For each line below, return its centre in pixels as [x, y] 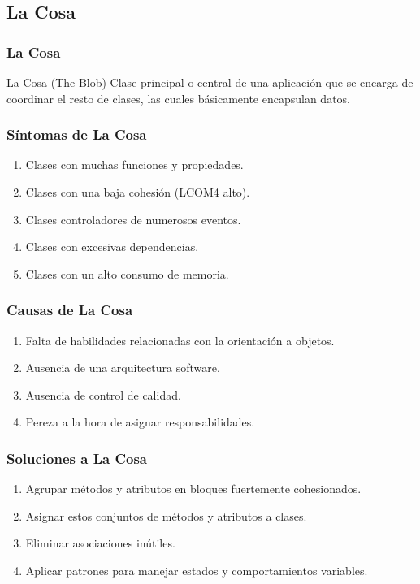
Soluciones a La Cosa [77, 458]
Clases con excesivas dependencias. [112, 247]
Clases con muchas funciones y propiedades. [134, 164]
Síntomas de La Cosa [77, 134]
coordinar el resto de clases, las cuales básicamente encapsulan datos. [179, 98]
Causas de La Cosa [70, 310]
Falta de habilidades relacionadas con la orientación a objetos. [180, 340]
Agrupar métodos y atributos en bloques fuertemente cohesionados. [193, 489]
